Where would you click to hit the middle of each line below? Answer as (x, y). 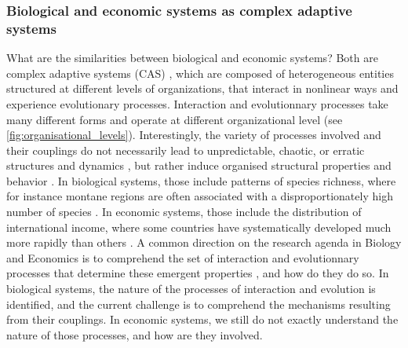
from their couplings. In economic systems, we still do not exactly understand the (202, 319)
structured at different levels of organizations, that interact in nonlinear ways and (202, 88)
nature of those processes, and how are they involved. (135, 334)
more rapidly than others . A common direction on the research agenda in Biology (204, 242)
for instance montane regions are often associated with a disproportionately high (200, 196)
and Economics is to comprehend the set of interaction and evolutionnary (183, 257)
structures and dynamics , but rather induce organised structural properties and (199, 165)
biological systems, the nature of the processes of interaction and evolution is (191, 289)
